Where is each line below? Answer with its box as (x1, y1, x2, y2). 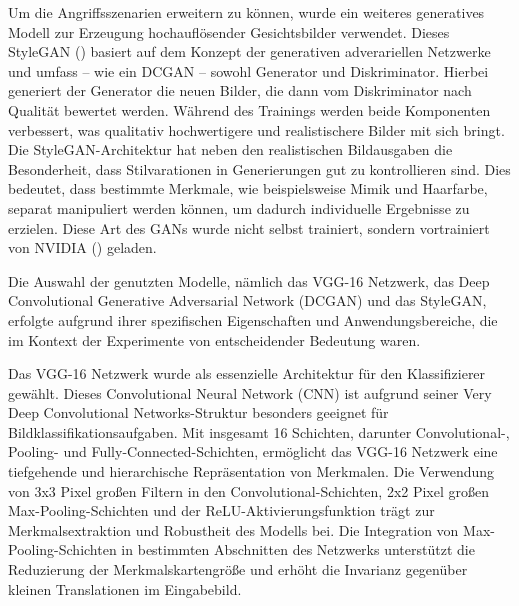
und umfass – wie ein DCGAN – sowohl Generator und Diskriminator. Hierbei (8, 60, 489, 81)
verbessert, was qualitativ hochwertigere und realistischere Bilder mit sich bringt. (8, 119, 505, 140)
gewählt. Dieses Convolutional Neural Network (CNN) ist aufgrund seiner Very (8, 382, 492, 403)
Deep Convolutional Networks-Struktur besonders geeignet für (8, 402, 389, 423)
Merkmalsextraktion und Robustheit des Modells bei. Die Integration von (8, 519, 459, 540)
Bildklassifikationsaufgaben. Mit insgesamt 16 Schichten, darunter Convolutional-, (8, 421, 510, 442)
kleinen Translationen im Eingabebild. (8, 578, 242, 599)
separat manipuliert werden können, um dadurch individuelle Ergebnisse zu (8, 197, 470, 218)
